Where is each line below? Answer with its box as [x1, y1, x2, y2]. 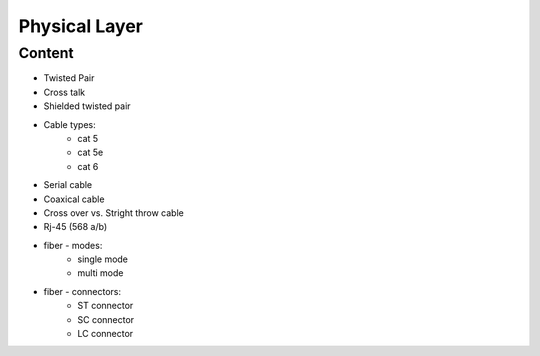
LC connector [77, 328, 134, 340]
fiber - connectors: [43, 285, 122, 297]
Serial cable [43, 179, 93, 191]
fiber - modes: [43, 239, 103, 251]
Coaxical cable [43, 193, 105, 205]
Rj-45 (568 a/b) [43, 221, 108, 233]
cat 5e [77, 146, 104, 159]
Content [18, 44, 74, 62]
